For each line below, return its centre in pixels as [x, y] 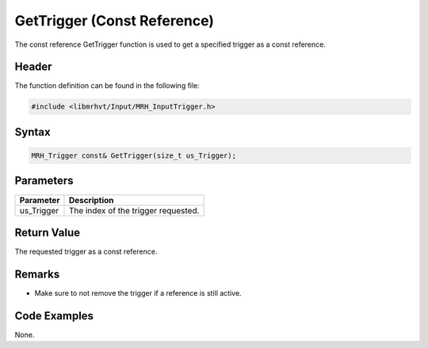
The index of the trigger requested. [134, 210]
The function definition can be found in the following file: [107, 86]
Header [33, 67]
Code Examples [54, 316]
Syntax [32, 132]
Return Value [48, 233]
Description [91, 200]
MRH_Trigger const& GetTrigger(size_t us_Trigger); [134, 156]
